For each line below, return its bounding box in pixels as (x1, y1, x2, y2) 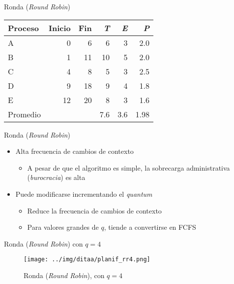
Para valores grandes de (27, 222, 99, 232)
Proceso (8, 22, 39, 34)
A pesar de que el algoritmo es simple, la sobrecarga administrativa (27, 162, 230, 173)
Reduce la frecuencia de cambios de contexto (27, 205, 162, 215)
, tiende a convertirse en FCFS (104, 222, 196, 232)
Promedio (8, 108, 41, 120)
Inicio (48, 22, 71, 34)
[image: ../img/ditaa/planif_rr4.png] (24, 256, 150, 263)
